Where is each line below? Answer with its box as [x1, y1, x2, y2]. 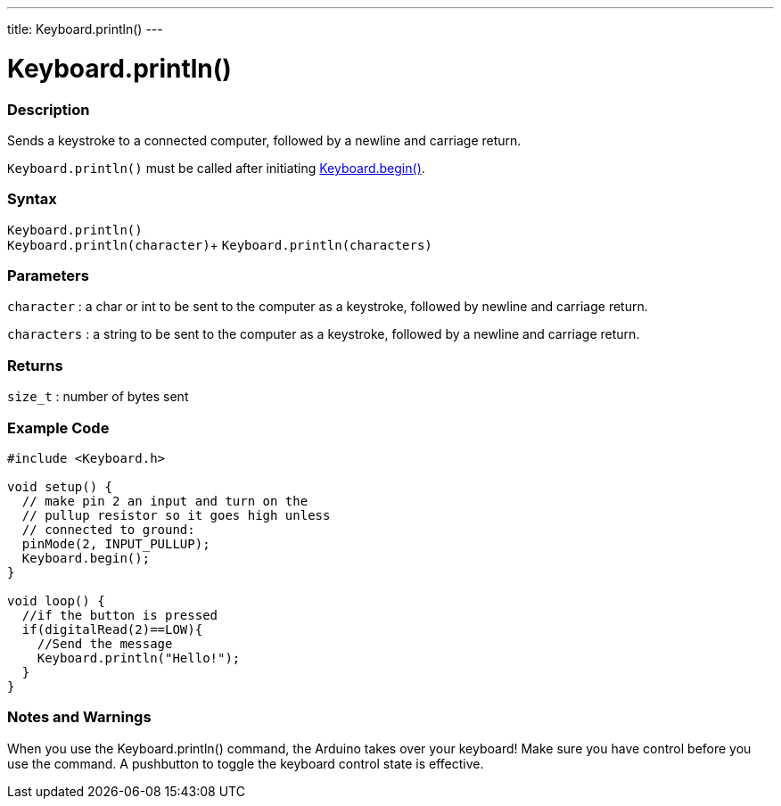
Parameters [7, 267, 89, 284]
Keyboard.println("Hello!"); [37, 650, 241, 665]
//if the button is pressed [21, 607, 218, 622]
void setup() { [7, 479, 113, 494]
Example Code [7, 418, 110, 437]
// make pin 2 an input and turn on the [21, 493, 308, 508]
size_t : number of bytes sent [7, 389, 189, 405]
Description [7, 100, 90, 119]
